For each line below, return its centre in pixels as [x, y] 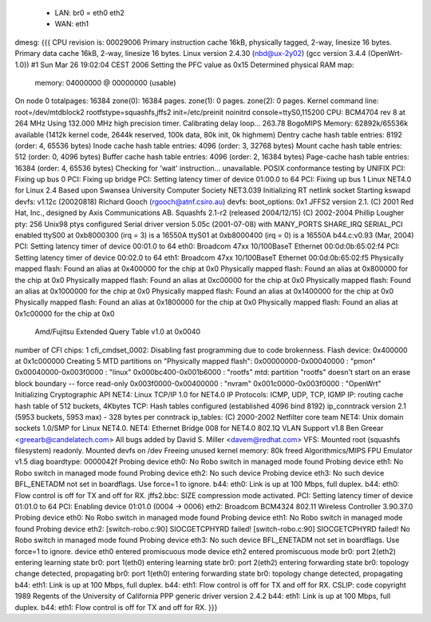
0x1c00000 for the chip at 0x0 [65, 313]
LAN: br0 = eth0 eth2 [90, 13]
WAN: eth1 [72, 24]
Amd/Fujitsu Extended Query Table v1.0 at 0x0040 [118, 332]
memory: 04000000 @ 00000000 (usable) [105, 82]
